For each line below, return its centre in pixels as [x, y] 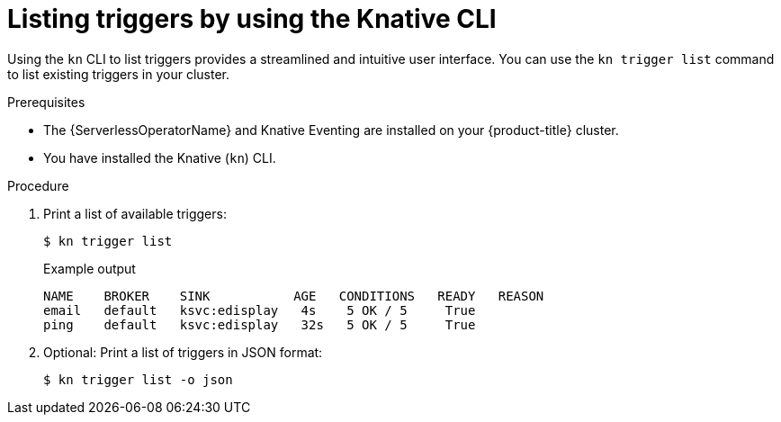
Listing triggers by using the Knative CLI [252, 19]
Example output [90, 268]
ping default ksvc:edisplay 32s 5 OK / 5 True [260, 324]
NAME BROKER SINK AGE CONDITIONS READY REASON [294, 296]
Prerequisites [46, 102]
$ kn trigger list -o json [138, 379]
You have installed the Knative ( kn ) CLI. [160, 157]
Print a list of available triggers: [135, 213]
